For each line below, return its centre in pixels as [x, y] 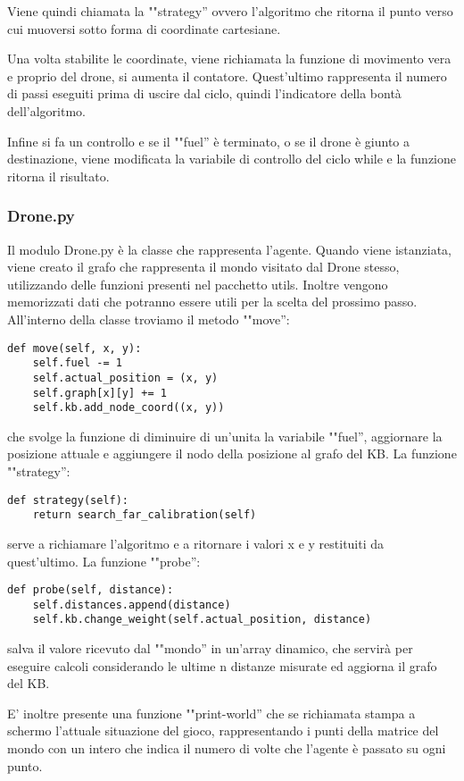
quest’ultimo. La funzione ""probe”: [104, 561]
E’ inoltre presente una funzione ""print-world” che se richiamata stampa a [211, 713]
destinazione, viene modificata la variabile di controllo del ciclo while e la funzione [232, 159]
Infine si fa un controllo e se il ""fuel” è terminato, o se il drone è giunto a [209, 141]
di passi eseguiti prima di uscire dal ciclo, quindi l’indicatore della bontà [204, 93]
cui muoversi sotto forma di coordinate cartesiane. [144, 28]
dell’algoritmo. [46, 110]
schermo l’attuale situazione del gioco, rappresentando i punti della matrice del [223, 731]
